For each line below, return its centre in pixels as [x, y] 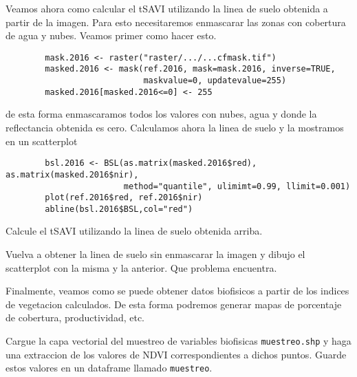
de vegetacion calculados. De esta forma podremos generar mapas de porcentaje [174, 304]
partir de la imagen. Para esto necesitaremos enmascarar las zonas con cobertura [176, 22]
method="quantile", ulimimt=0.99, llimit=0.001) [237, 186]
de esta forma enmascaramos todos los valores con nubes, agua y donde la [161, 114]
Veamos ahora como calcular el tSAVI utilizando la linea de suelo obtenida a [167, 8]
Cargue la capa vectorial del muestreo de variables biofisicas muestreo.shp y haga [178, 341]
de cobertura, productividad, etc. [75, 317]
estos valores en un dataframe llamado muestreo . [109, 368]
